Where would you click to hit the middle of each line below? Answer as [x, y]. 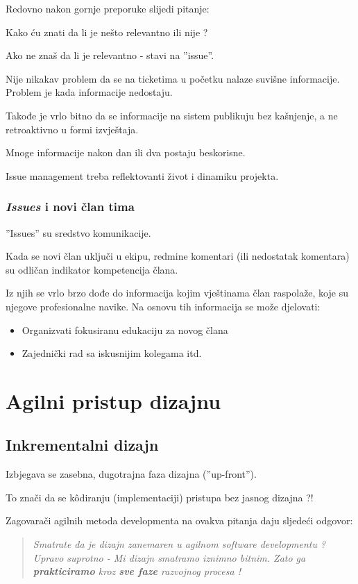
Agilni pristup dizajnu [113, 400]
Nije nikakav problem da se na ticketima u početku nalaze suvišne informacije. [173, 78]
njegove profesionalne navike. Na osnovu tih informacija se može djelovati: [163, 306]
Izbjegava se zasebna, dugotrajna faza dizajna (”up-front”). [131, 474]
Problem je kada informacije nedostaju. [89, 92]
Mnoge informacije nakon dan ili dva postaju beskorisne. [126, 152]
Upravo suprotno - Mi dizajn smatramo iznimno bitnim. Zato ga [169, 557]
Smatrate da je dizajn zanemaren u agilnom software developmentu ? [179, 544]
